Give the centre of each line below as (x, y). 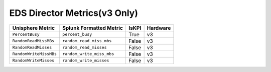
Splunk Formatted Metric (93, 28)
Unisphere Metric (34, 28)
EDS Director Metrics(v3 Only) (74, 13)
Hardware (159, 28)
